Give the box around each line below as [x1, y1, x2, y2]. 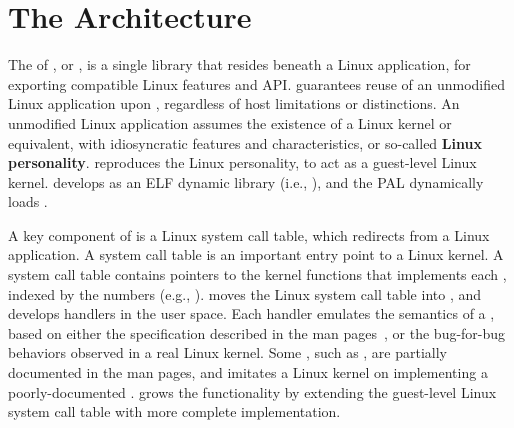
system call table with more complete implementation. [8, 401, 341, 422]
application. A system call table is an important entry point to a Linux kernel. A [8, 244, 504, 265]
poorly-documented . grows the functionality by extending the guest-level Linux [8, 381, 497, 402]
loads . [8, 191, 48, 212]
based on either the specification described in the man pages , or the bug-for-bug [8, 322, 506, 343]
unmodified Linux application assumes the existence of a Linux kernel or [8, 112, 452, 133]
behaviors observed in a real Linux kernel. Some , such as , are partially [8, 342, 448, 363]
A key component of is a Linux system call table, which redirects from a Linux [8, 224, 490, 245]
